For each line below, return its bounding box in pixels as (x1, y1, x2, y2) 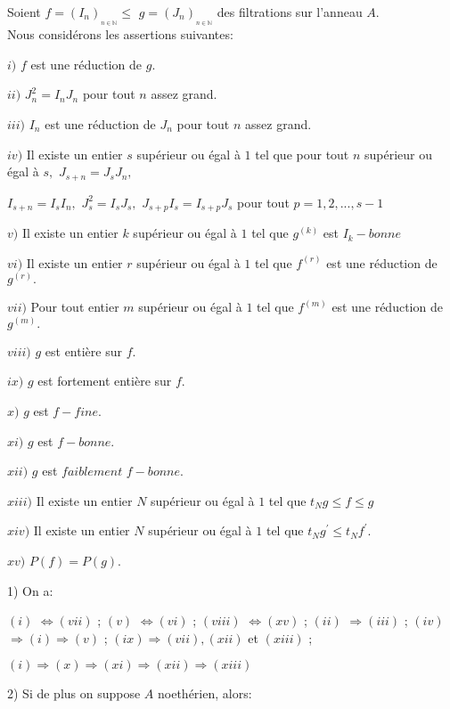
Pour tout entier (30, 297, 119, 316)
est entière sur (45, 341, 122, 360)
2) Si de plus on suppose (7, 684, 141, 703)
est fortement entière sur (37, 371, 172, 390)
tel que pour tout (255, 144, 349, 163)
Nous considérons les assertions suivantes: (7, 25, 233, 44)
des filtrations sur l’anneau (217, 3, 363, 20)
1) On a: (7, 581, 53, 599)
